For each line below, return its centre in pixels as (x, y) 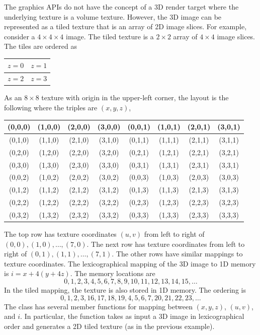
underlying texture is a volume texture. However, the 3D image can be (113, 16)
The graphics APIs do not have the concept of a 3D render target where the (121, 7)
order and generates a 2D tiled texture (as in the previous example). (109, 326)
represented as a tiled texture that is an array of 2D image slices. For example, (125, 26)
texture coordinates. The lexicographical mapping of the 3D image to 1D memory (130, 263)
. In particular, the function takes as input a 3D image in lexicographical (132, 316)
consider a (20, 36)
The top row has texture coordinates (60, 234)
